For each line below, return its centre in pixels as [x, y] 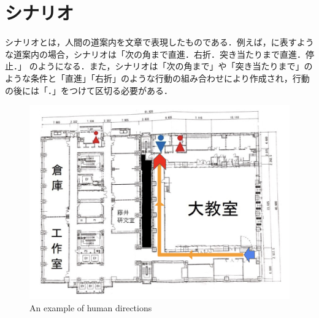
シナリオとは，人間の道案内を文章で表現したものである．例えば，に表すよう [159, 42]
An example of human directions [91, 307]
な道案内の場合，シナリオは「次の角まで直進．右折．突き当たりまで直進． [155, 54]
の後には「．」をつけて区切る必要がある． [89, 90]
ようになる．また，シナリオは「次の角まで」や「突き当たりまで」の [175, 66]
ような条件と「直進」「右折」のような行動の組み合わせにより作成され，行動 [157, 78]
